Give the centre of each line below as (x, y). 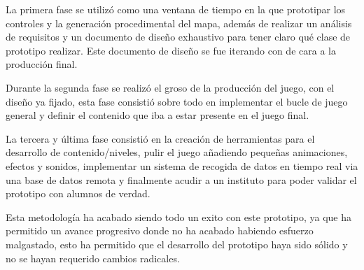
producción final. (42, 64)
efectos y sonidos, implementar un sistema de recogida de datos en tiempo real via (182, 165)
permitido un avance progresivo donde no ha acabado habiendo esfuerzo (160, 230)
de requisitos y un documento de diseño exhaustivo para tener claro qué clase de (178, 37)
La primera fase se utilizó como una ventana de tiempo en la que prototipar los (176, 9)
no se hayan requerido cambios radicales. (93, 258)
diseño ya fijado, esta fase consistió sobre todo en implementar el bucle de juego (177, 101)
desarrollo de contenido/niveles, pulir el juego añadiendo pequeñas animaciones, (177, 152)
